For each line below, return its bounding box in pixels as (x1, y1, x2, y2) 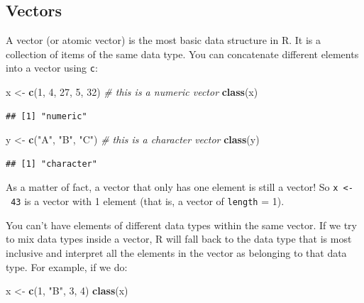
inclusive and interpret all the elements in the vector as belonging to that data (6, 245, 347, 260)
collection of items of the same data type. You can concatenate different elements (6, 46, 359, 61)
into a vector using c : (6, 60, 98, 75)
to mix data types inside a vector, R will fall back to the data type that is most (6, 231, 352, 246)
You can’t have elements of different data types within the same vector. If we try (6, 217, 357, 232)
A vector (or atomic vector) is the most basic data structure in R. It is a (6, 33, 321, 48)
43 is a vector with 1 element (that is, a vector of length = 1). (11, 194, 285, 209)
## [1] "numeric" (6, 111, 87, 121)
